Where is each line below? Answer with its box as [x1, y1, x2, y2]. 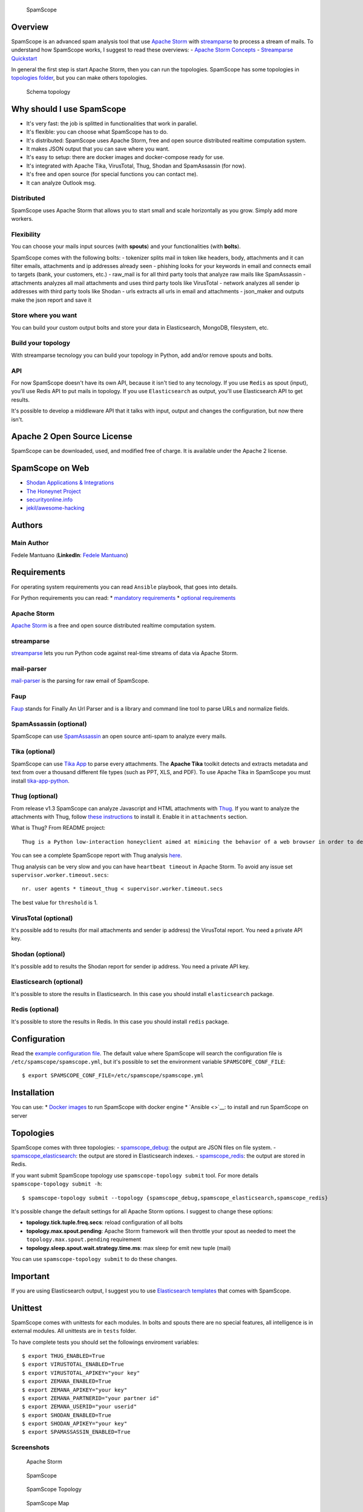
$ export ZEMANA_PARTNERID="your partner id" [22, 1395, 160, 1401]
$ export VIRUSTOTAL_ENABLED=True [22, 1361, 124, 1368]
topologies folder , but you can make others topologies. [11, 74, 148, 82]
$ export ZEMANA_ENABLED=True [22, 1378, 112, 1385]
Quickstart [11, 54, 38, 62]
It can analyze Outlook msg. [26, 179, 96, 186]
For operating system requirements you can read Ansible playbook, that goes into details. [11, 583, 238, 590]
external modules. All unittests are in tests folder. [11, 1328, 137, 1335]
